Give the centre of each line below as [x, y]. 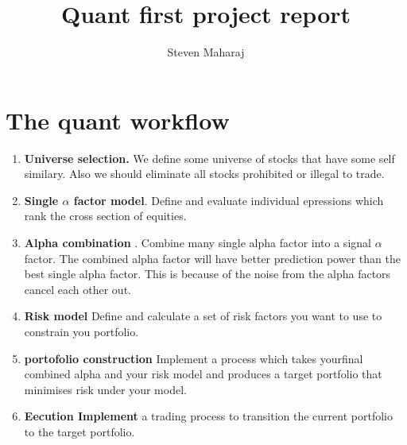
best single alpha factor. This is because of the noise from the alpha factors [207, 274]
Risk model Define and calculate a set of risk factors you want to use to [203, 316]
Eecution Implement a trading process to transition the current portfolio [208, 416]
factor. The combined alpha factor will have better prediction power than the [212, 258]
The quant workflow [118, 120]
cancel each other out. [78, 289]
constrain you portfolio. [81, 331]
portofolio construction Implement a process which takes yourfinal [194, 358]
